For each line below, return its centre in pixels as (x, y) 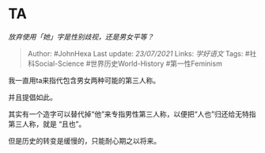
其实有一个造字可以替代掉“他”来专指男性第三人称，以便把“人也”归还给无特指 (132, 114)
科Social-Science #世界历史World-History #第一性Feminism (125, 63)
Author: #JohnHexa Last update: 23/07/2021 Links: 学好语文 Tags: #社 (142, 53)
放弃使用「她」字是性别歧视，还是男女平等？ (81, 36)
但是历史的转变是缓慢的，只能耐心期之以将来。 (84, 140)
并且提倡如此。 (32, 97)
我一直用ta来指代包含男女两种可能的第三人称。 (84, 80)
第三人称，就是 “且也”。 (47, 124)
